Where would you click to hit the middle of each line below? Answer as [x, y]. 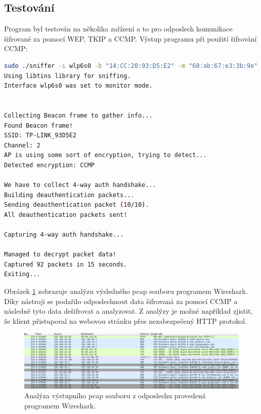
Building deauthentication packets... [69, 195]
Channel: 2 [22, 145]
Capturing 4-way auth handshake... [64, 235]
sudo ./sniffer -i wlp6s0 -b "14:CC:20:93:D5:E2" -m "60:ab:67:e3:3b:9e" [131, 66]
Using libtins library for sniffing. [68, 76]
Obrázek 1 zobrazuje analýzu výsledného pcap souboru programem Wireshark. [126, 291]
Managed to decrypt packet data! [60, 255]
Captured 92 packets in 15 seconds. [66, 264]
